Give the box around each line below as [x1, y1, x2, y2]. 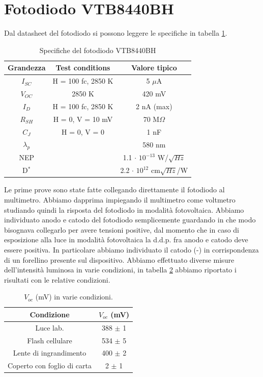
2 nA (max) [136, 100, 172, 111]
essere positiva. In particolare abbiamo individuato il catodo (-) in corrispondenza [4, 244, 259, 255]
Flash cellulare [27, 335, 72, 345]
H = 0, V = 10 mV [53, 113, 113, 124]
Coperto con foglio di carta [8, 360, 92, 371]
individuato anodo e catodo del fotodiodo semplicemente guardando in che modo [4, 214, 256, 225]
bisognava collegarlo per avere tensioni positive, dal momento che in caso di [4, 224, 239, 235]
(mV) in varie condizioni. [35, 291, 113, 302]
